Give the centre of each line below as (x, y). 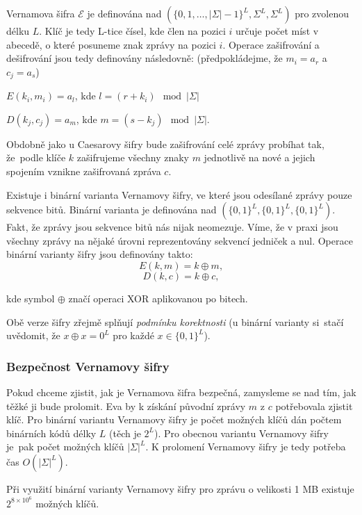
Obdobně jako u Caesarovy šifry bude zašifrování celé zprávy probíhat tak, (165, 144)
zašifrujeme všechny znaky (133, 157)
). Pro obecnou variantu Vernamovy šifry (241, 433)
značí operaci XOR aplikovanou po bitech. (158, 298)
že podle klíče (36, 157)
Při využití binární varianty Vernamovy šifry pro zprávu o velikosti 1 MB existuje (180, 488)
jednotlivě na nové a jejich (260, 157)
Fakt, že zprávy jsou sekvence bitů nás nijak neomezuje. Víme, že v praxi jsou (172, 227)
